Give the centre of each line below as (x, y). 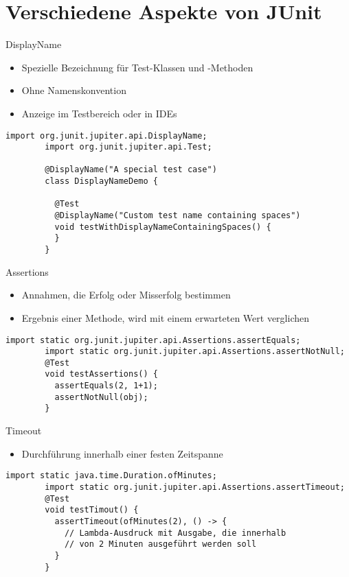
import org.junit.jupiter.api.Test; (128, 147)
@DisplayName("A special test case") (131, 170)
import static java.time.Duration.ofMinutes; (111, 476)
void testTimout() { (92, 510)
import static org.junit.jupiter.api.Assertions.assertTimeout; (195, 487)
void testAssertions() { (101, 374)
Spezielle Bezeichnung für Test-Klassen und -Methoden (137, 67)
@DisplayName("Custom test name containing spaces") (178, 216)
